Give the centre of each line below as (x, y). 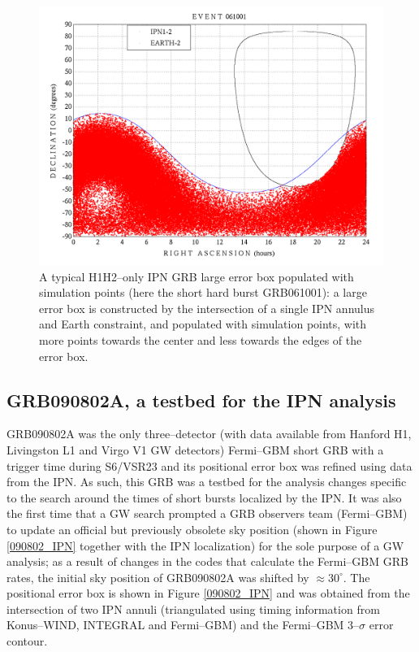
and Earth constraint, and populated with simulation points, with (203, 324)
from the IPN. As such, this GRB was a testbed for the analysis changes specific (207, 482)
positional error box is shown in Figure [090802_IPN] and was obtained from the (208, 593)
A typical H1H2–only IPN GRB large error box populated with (197, 276)
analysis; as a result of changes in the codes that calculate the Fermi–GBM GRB (207, 561)
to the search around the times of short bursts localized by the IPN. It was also (204, 497)
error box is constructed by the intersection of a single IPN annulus (207, 308)
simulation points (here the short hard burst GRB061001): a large (203, 292)
